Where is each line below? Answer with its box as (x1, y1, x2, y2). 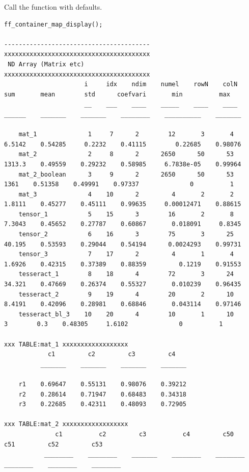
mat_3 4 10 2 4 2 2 (18, 190, 234, 198)
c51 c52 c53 (4, 440, 103, 448)
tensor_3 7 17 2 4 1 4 (18, 251, 234, 258)
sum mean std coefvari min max (4, 90, 230, 98)
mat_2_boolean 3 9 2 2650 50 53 (18, 170, 234, 178)
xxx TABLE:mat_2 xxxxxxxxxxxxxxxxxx (4, 420, 128, 428)
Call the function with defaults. (4, 2, 102, 12)
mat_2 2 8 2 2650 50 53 (18, 151, 234, 158)
